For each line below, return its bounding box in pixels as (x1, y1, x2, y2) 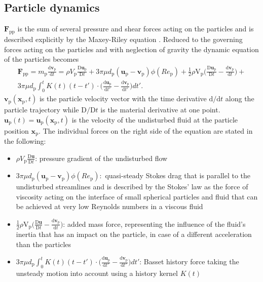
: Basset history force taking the (139, 256, 239, 267)
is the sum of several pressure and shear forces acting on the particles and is (17, 23, 254, 34)
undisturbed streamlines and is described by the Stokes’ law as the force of (16, 181, 248, 192)
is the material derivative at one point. (100, 104, 220, 115)
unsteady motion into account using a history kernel (16, 267, 178, 278)
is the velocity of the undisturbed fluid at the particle (71, 114, 238, 125)
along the (225, 93, 254, 104)
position (4, 125, 29, 136)
